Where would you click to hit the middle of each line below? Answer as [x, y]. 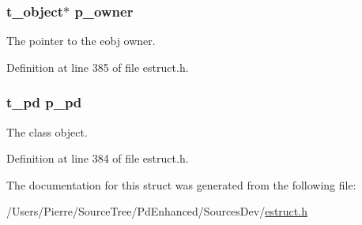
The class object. [47, 131]
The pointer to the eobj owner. [81, 41]
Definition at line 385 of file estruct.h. [98, 67]
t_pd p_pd [44, 102]
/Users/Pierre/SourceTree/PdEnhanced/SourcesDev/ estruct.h [157, 211]
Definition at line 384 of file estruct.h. [98, 158]
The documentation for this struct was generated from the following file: [181, 184]
